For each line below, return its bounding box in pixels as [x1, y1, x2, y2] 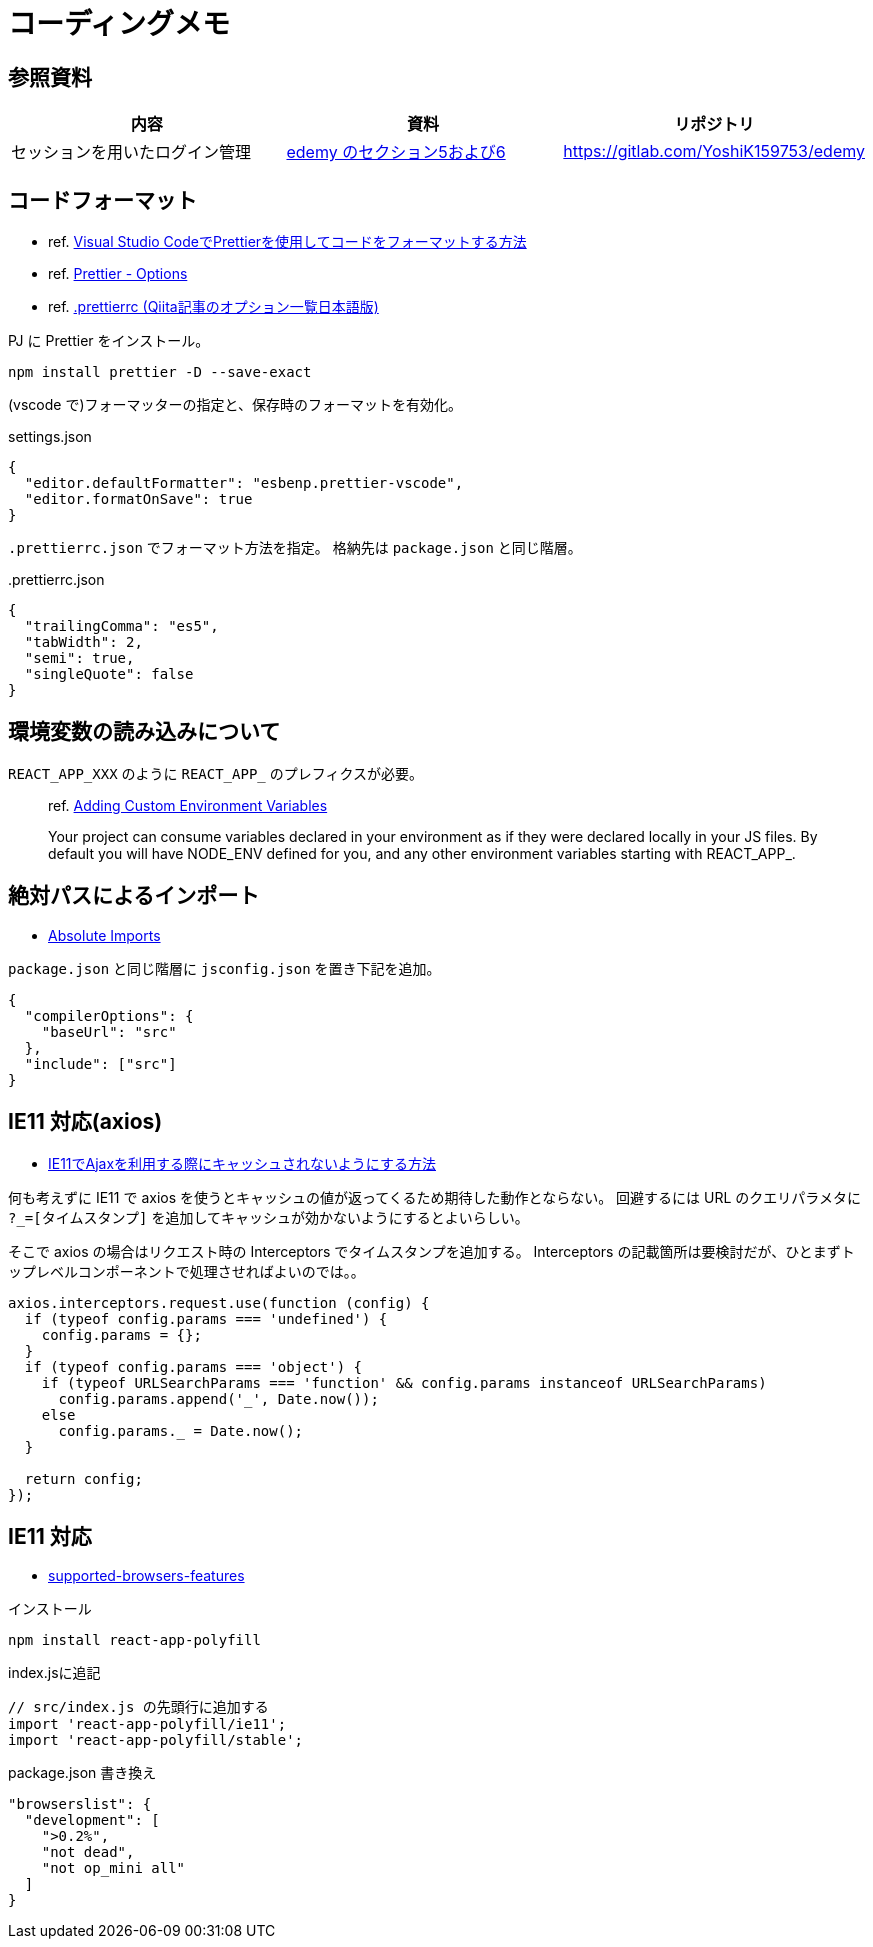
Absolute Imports [48, 926, 161, 944]
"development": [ [24, 1812, 160, 1829]
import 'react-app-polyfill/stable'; [8, 1732, 304, 1749]
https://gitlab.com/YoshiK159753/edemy [563, 141, 865, 162]
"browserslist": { [8, 1796, 152, 1813]
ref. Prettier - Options [48, 265, 188, 283]
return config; [24, 1470, 143, 1487]
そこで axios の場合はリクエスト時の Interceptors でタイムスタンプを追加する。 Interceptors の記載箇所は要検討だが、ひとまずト [8, 1242, 855, 1260]
